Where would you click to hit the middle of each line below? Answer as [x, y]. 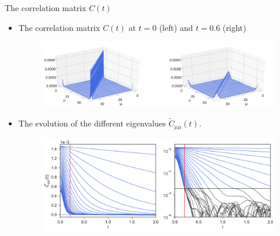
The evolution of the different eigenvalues [92, 123]
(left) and [176, 27]
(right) [234, 27]
